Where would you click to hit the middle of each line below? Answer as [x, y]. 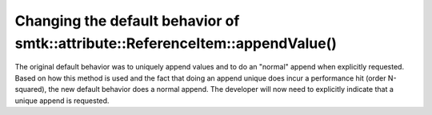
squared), [31, 89]
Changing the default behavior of [127, 21]
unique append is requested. [62, 101]
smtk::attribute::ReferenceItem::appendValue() [176, 43]
